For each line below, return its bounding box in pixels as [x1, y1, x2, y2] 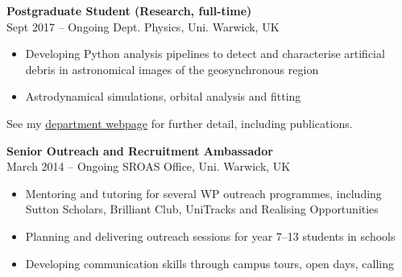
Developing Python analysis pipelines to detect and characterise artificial [25, 45, 385, 62]
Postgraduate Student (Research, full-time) [6, 2, 252, 19]
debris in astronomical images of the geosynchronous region [25, 60, 319, 77]
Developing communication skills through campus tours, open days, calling [25, 254, 395, 271]
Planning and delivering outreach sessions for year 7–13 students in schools [25, 227, 396, 244]
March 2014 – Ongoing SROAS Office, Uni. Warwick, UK [6, 158, 291, 175]
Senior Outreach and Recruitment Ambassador [6, 142, 273, 159]
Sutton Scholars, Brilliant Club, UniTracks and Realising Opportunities [25, 201, 379, 217]
